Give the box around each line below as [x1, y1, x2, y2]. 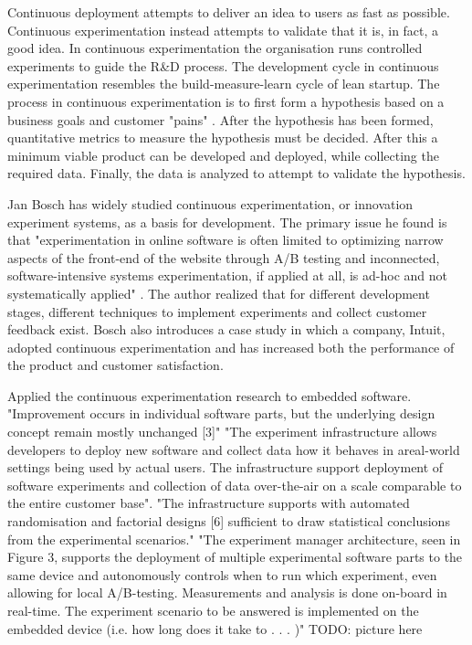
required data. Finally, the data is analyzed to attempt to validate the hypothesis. [7, 164, 466, 183]
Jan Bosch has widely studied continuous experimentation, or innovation [7, 194, 414, 213]
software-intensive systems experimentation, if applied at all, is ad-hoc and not [7, 266, 447, 285]
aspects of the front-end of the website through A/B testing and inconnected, [7, 248, 440, 267]
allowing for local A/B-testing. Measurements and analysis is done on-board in [7, 583, 447, 602]
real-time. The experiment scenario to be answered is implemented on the [7, 601, 419, 619]
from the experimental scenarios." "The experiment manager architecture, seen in [7, 529, 461, 548]
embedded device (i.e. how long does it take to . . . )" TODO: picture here [7, 619, 423, 638]
